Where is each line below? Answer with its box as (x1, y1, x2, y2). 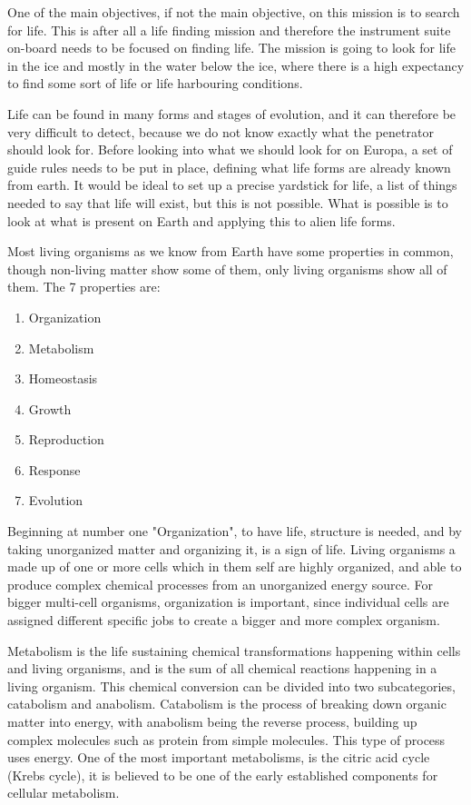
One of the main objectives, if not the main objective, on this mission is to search (7, 3, 460, 21)
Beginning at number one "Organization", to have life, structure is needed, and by (7, 522, 463, 541)
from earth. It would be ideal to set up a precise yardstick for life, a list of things (7, 175, 457, 194)
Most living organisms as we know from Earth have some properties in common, (7, 242, 454, 261)
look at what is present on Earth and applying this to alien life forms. (7, 211, 396, 230)
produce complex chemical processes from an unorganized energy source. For (7, 574, 433, 593)
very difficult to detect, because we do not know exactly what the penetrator (7, 122, 434, 141)
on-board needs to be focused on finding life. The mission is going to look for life (7, 38, 456, 57)
